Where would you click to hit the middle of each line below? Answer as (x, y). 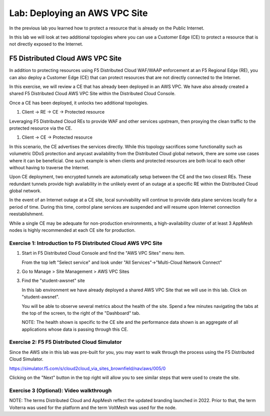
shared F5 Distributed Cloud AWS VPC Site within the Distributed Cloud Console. (92, 94)
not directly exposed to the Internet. (46, 44)
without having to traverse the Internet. (49, 167)
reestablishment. (26, 214)
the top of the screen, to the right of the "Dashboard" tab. (81, 313)
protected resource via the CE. (41, 128)
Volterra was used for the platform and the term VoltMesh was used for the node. (93, 407)
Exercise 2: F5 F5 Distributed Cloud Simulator (65, 342)
